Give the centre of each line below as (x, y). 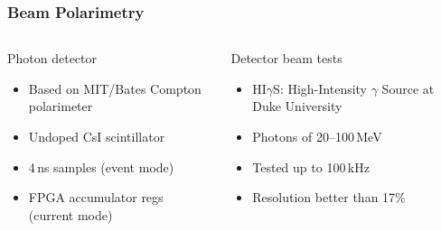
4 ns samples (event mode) (101, 166)
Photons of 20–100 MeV (317, 136)
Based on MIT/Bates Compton (115, 88)
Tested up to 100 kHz (311, 166)
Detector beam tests (286, 58)
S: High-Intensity (320, 88)
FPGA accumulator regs (96, 197)
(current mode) (70, 214)
